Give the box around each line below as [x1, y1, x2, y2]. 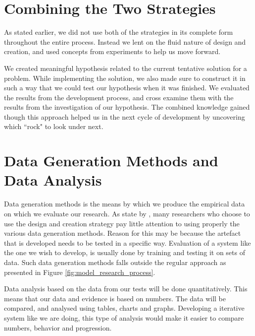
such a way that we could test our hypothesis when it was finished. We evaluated [4, 82, 250, 93]
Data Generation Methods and [4, 150, 218, 171]
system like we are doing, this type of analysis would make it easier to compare [4, 312, 244, 323]
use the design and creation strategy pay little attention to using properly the [4, 218, 240, 228]
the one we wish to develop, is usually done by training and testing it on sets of [4, 247, 245, 258]
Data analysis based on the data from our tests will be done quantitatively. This [4, 283, 248, 294]
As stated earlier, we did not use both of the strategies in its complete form [4, 27, 233, 37]
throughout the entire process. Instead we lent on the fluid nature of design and [4, 36, 246, 47]
